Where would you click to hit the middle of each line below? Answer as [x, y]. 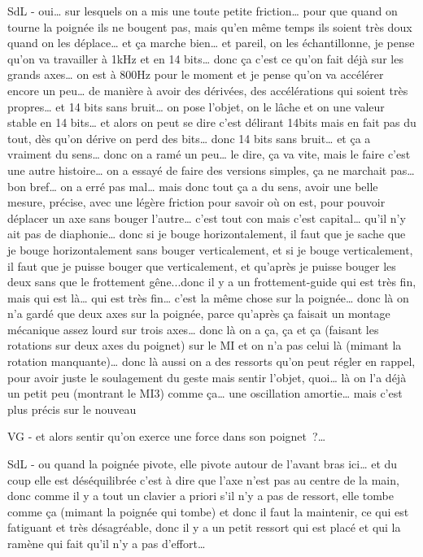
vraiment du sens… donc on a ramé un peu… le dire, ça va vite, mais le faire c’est [209, 154]
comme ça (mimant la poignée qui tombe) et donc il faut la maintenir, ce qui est [208, 511]
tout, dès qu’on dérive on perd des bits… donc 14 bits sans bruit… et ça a [189, 138]
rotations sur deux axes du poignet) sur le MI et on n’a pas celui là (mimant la [205, 345]
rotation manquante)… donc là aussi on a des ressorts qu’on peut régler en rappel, [211, 361]
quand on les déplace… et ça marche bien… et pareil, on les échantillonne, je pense [211, 43]
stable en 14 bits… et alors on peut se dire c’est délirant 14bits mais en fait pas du [212, 122]
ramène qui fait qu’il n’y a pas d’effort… [107, 543]
